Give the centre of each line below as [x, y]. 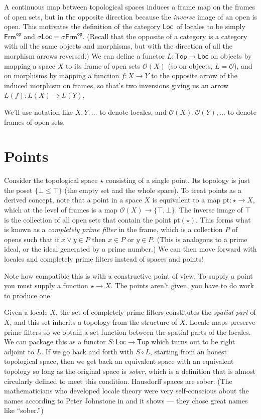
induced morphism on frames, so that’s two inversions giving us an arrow [116, 85]
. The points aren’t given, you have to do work [182, 285]
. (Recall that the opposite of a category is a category [165, 36]
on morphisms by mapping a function [62, 75]
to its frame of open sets [103, 65]
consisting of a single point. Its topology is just [178, 180]
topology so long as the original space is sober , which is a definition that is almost [130, 371]
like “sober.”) [24, 410]
